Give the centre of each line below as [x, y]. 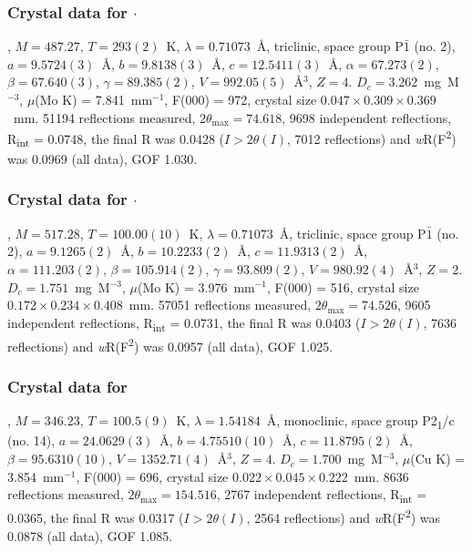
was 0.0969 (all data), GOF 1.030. [103, 158]
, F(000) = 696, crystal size [152, 476]
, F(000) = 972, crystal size [241, 99]
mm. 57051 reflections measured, [220, 305]
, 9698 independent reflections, [367, 117]
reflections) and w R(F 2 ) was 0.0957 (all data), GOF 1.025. [170, 344]
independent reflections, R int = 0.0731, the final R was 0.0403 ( [184, 323]
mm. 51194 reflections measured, [104, 117]
